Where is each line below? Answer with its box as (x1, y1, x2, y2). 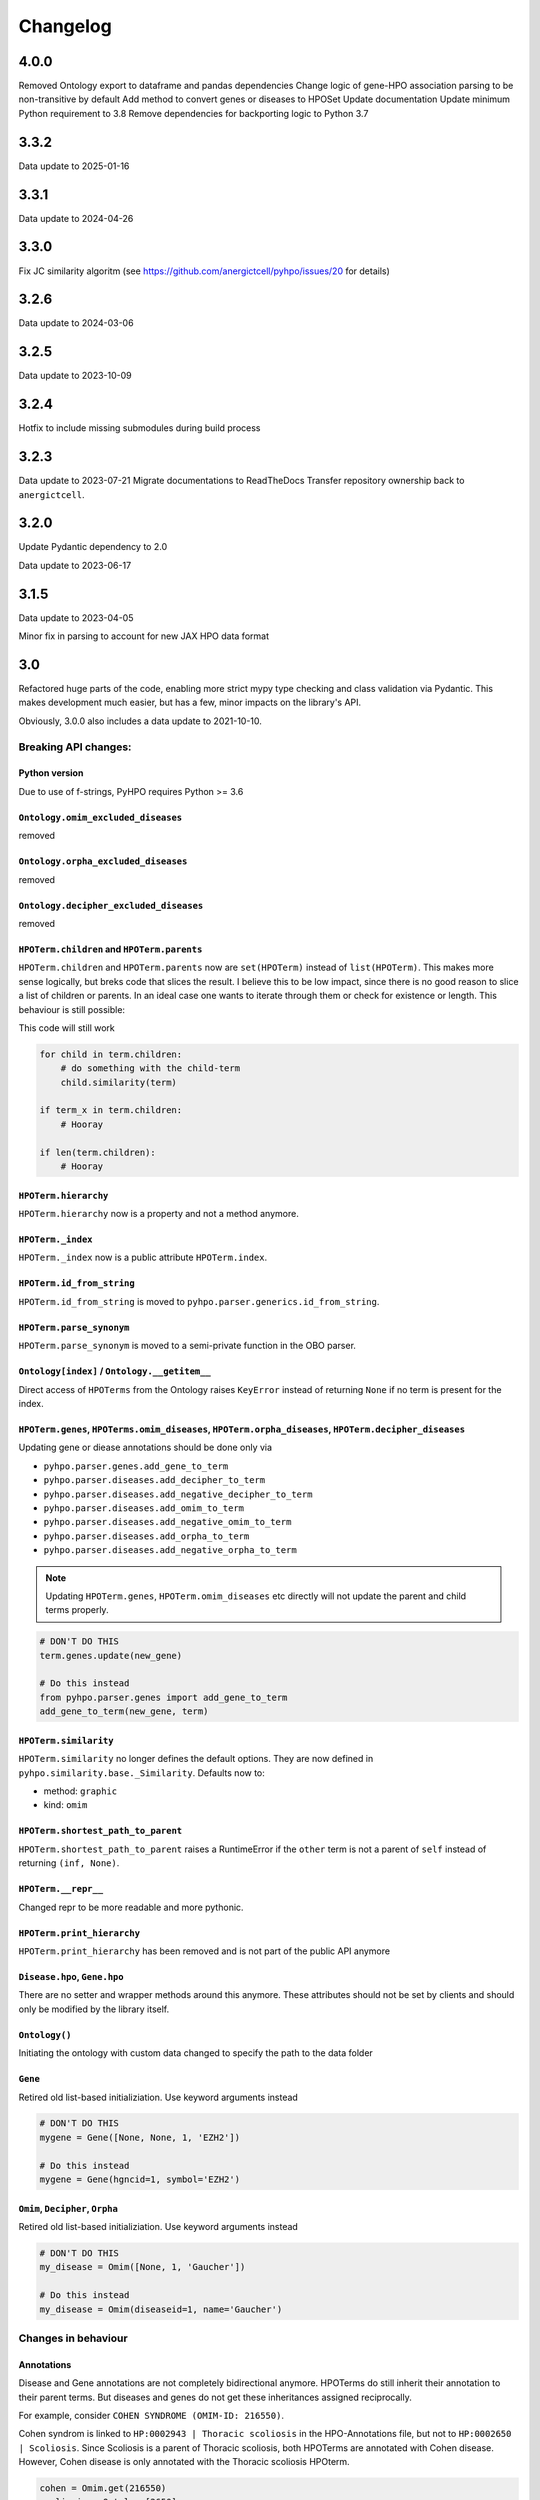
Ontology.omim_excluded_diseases (18, 811, 183, 823)
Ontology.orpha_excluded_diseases (18, 856, 188, 867)
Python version (18, 767, 84, 779)
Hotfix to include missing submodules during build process (18, 422, 261, 434)
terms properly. (45, 1604, 109, 1616)
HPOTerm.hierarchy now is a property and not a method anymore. (18, 1208, 299, 1220)
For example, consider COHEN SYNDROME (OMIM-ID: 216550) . (18, 2409, 285, 2421)
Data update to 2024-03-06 (18, 317, 134, 329)
